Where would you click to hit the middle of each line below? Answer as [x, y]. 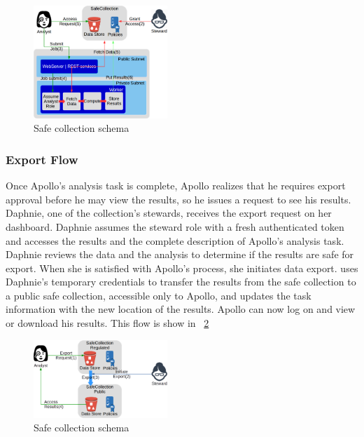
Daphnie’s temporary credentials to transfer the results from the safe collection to [181, 282]
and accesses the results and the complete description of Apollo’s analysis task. [175, 240]
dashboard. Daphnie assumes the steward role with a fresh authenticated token [175, 226]
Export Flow [42, 159]
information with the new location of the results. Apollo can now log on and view [181, 309]
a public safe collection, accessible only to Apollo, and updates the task [159, 295]
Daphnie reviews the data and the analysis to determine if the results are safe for [180, 254]
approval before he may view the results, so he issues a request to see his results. [178, 199]
